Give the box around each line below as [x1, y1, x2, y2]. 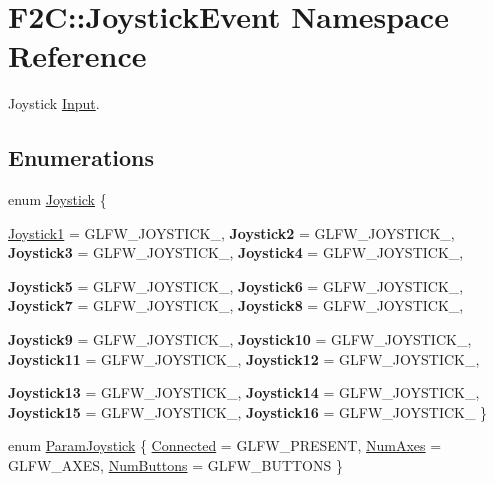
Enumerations [8, 142, 155, 173]
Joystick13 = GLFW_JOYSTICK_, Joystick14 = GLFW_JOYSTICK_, [8, 382, 480, 403]
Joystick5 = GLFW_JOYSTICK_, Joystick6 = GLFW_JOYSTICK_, [8, 275, 464, 296]
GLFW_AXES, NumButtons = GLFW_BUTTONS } [8, 455, 343, 476]
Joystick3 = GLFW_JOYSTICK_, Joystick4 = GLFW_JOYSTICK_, [8, 242, 464, 263]
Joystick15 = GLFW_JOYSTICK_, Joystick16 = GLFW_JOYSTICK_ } [8, 401, 488, 422]
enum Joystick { [8, 189, 107, 210]
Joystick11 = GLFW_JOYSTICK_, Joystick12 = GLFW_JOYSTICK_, [8, 348, 480, 369]
